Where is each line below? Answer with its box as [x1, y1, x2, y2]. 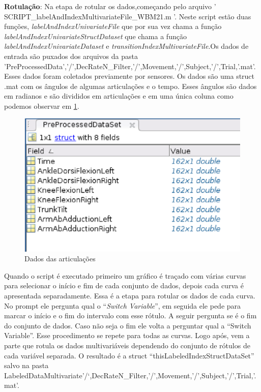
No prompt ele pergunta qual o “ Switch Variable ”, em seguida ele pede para [4, 300, 241, 311]
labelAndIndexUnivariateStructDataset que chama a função [4, 31, 187, 41]
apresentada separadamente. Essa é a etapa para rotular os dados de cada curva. [4, 290, 255, 300]
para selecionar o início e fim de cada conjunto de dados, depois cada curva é [4, 280, 244, 291]
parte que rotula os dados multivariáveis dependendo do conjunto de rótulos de [4, 340, 250, 350]
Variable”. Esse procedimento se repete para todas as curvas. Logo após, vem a [4, 330, 250, 341]
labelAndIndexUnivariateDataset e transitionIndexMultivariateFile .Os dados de [4, 41, 249, 51]
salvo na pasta [4, 360, 49, 371]
